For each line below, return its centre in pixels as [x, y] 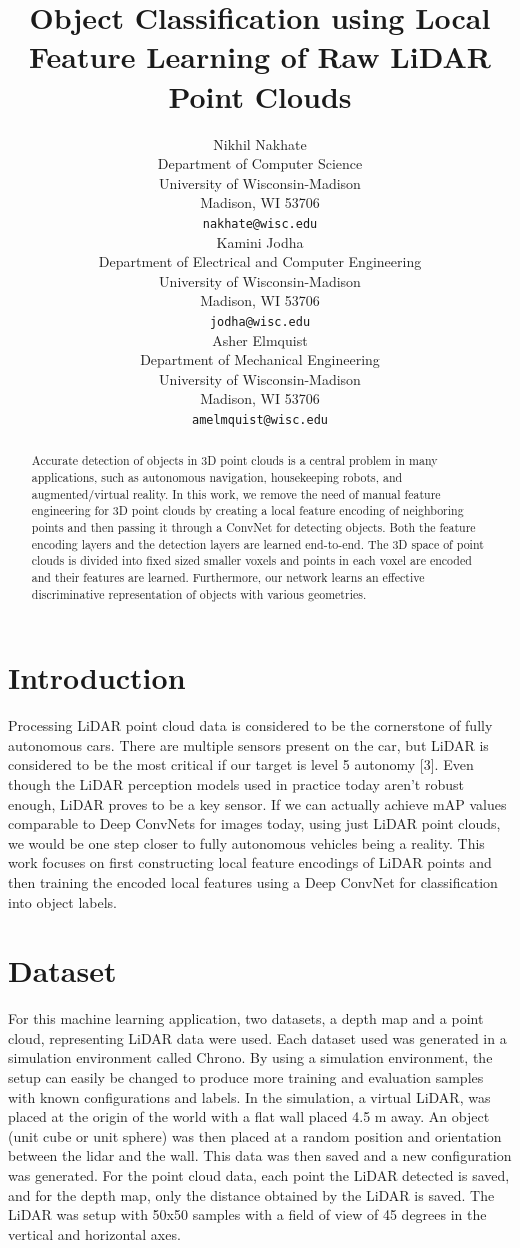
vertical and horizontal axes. [94, 1233]
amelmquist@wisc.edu [260, 419]
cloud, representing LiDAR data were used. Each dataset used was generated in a [257, 1037]
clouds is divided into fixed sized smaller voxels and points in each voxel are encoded [251, 560]
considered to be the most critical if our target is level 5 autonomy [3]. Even [241, 764]
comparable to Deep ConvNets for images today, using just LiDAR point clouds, [254, 823]
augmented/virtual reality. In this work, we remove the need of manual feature [236, 493]
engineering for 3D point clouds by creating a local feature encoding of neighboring [247, 510]
